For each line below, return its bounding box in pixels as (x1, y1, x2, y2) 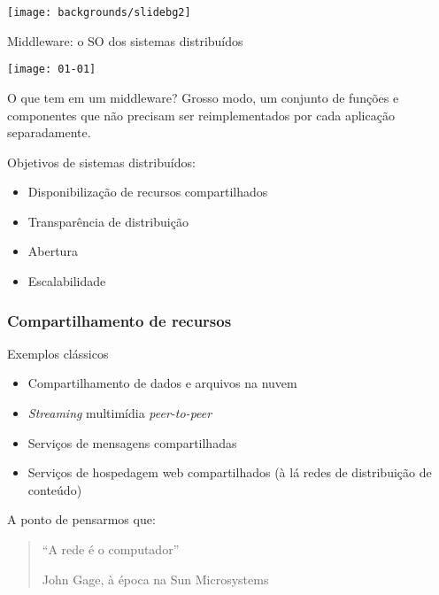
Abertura (27, 242, 78, 260)
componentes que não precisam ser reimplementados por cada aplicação (7, 105, 395, 124)
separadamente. (7, 123, 91, 142)
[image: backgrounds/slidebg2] (7, 6, 191, 19)
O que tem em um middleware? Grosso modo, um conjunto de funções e (7, 88, 399, 106)
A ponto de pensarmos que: (7, 510, 156, 529)
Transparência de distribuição (27, 212, 189, 230)
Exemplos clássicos (7, 344, 109, 362)
